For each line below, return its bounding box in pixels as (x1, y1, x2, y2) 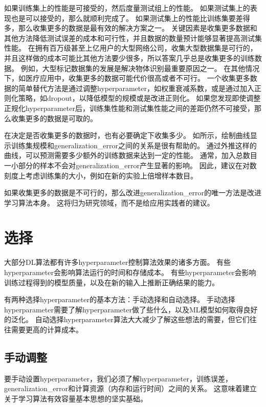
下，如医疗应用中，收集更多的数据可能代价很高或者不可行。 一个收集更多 (4, 73, 250, 83)
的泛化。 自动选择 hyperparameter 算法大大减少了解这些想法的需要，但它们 (4, 314, 250, 325)
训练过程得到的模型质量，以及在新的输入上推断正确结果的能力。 (4, 277, 219, 287)
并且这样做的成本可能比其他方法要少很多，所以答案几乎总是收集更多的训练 (4, 52, 255, 63)
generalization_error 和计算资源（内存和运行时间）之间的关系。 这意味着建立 (4, 383, 257, 394)
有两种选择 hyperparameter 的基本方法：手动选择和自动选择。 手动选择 (4, 294, 235, 305)
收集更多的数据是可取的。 (11, 112, 97, 123)
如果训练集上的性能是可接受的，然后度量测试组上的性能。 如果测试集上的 (4, 3, 250, 13)
